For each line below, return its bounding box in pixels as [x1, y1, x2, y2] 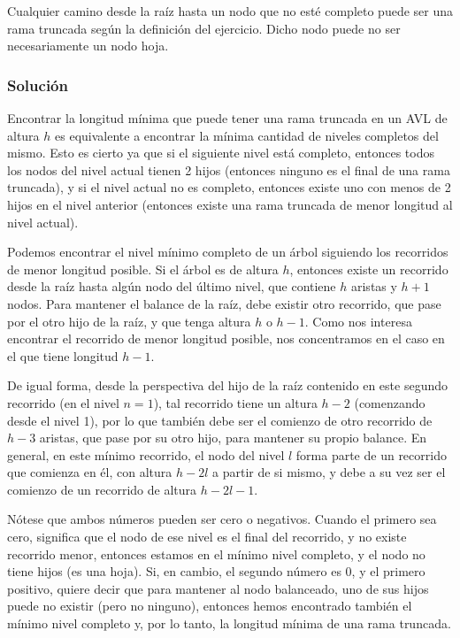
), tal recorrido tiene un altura [153, 393, 318, 411]
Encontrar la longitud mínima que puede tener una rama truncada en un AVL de [7, 109, 448, 127]
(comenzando [354, 393, 425, 411]
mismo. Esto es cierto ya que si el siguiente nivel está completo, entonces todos [7, 143, 434, 162]
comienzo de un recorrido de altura [7, 480, 197, 498]
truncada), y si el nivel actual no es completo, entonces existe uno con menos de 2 [7, 178, 451, 196]
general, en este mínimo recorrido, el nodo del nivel [7, 445, 285, 464]
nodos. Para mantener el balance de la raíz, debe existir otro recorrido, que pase [7, 294, 441, 312]
